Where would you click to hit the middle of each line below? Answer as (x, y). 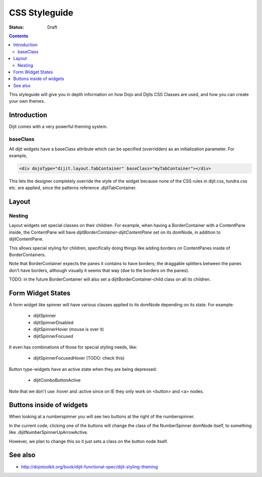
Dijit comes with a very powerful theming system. (58, 127)
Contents (19, 36)
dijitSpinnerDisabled (53, 322)
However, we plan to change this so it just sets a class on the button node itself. (89, 441)
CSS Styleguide (41, 13)
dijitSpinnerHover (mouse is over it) (69, 329)
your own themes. (27, 101)
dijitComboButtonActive (57, 380)
